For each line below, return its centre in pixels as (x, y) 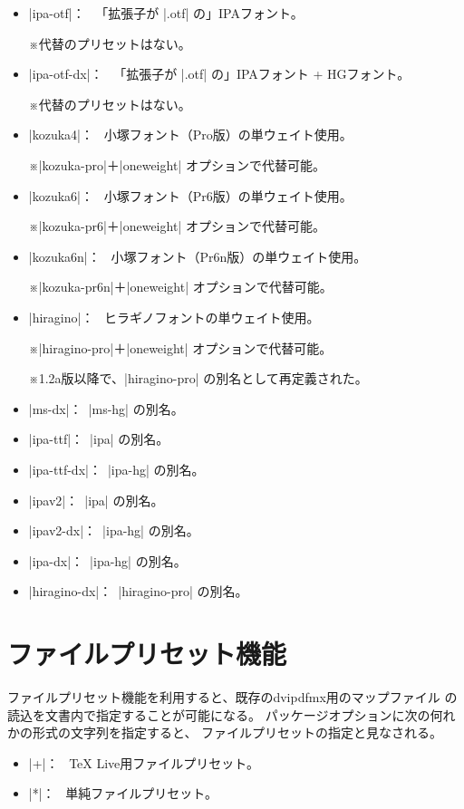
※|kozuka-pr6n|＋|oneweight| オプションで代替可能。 (180, 287)
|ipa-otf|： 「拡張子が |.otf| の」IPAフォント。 (166, 13)
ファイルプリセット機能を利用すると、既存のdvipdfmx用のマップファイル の (232, 697)
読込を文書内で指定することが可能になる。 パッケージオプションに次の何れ (232, 714)
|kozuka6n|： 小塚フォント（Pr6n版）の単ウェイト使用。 (198, 256)
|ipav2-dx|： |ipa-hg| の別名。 (114, 530)
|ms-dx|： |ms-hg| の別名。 (106, 408)
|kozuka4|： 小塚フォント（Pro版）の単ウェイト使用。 (190, 135)
